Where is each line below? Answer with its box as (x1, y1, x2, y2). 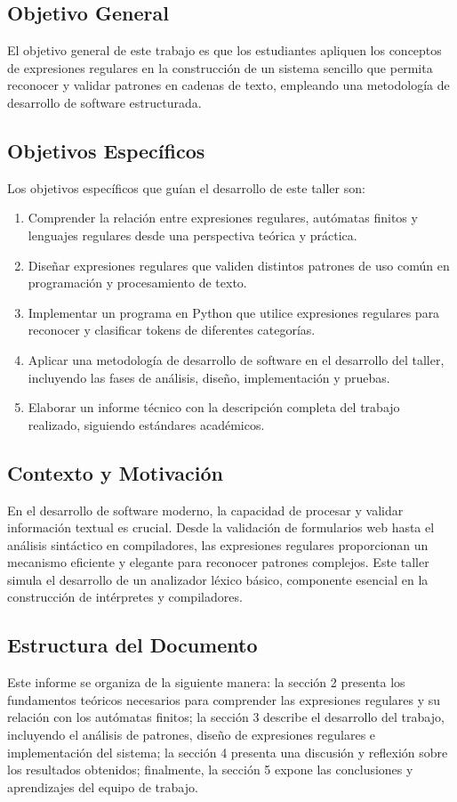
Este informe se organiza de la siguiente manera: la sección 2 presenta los (7, 673, 405, 692)
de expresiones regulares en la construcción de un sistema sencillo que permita (7, 58, 433, 77)
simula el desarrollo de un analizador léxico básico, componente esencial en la (7, 570, 429, 588)
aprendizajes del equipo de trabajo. (7, 777, 198, 796)
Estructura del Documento (7, 631, 258, 659)
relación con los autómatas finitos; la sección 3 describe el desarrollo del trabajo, (7, 708, 445, 726)
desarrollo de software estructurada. (7, 93, 202, 111)
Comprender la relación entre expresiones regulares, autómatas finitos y (28, 208, 418, 227)
